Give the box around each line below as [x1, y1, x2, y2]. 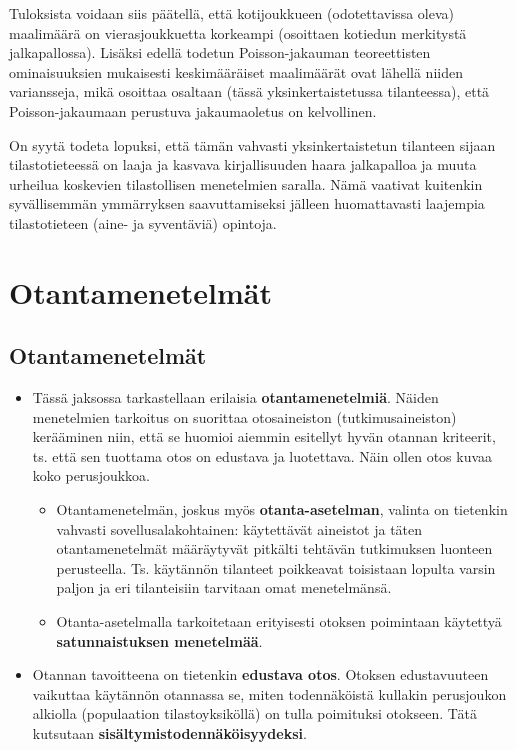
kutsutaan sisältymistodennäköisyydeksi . [32, 723, 307, 744]
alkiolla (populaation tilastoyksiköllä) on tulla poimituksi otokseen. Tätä [32, 703, 477, 724]
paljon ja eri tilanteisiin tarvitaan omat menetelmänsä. [56, 577, 392, 598]
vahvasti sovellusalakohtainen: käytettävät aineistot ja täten [56, 518, 423, 539]
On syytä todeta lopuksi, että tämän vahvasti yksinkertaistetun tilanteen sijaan [9, 134, 496, 155]
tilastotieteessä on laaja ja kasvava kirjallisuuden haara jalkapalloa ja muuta [9, 154, 477, 175]
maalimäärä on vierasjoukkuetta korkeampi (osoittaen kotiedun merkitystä [9, 22, 467, 43]
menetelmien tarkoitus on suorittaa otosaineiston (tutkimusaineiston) [32, 406, 457, 427]
